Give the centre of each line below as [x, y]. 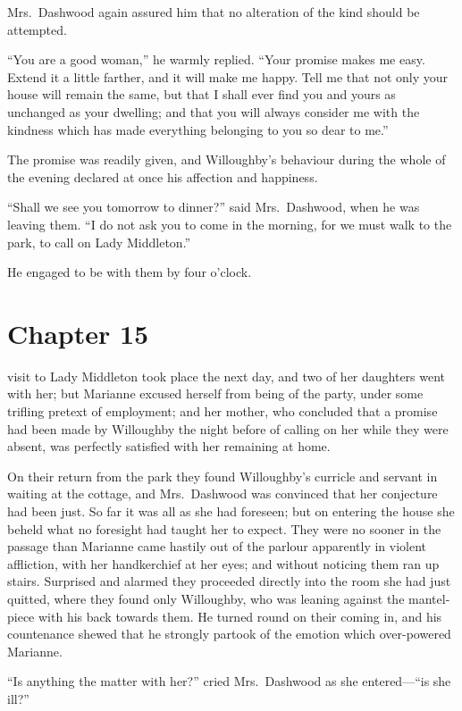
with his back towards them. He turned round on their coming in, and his [240, 616]
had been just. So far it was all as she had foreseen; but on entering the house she [231, 511]
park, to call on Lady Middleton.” [99, 242]
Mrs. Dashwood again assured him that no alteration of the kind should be [214, 12]
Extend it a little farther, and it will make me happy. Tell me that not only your [228, 76]
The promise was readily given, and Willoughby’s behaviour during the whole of [227, 159]
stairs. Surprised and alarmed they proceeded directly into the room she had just [229, 581]
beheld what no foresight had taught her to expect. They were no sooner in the [224, 528]
